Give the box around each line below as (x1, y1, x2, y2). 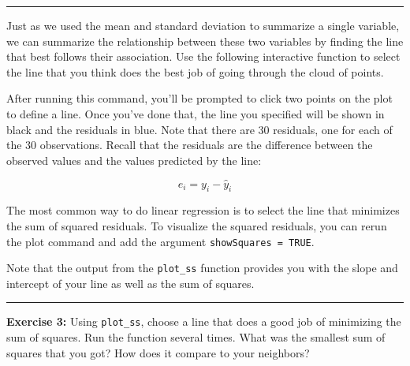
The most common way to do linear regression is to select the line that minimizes (6, 202, 400, 218)
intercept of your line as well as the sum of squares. (6, 274, 255, 291)
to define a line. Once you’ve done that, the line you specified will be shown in (6, 105, 385, 121)
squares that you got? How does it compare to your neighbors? (6, 344, 310, 360)
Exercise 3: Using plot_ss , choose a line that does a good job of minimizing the (6, 313, 401, 330)
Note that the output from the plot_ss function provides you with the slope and (6, 260, 398, 276)
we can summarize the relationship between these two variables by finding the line (6, 32, 404, 49)
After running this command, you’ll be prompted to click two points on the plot (6, 90, 393, 106)
